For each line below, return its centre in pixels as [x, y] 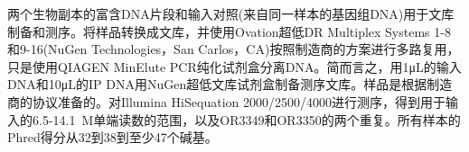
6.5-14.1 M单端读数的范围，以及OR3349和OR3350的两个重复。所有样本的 [246, 119]
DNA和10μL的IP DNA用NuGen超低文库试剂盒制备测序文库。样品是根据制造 [230, 84]
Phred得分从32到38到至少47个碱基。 [113, 137]
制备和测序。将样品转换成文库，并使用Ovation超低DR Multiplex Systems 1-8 [229, 31]
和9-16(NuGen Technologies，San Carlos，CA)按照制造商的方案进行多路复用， [234, 49]
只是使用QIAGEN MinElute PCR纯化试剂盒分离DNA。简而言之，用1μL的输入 [234, 66]
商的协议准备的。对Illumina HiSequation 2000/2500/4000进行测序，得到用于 [226, 101]
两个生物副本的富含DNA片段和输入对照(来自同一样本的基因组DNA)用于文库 [231, 13]
